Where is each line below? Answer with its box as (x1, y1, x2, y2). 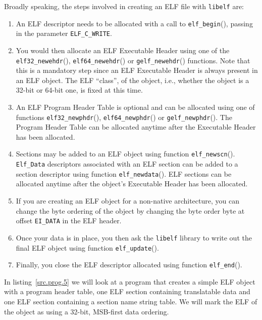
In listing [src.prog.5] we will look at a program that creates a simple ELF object (4, 276, 255, 287)
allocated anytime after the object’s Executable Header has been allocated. (16, 178, 248, 189)
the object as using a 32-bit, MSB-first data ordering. (4, 306, 169, 316)
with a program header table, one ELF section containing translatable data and (4, 286, 250, 297)
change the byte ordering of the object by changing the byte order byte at (16, 205, 245, 216)
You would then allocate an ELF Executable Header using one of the (16, 45, 230, 55)
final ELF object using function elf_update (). (16, 242, 159, 253)
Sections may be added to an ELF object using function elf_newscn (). (16, 148, 235, 159)
